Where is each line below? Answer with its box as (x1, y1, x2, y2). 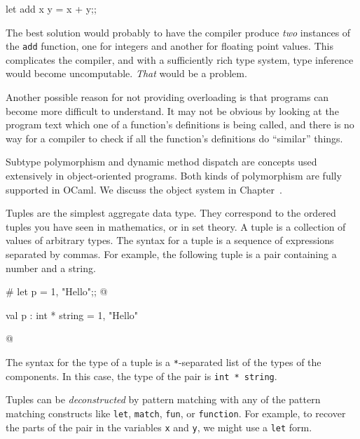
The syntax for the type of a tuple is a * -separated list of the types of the (6, 354, 321, 369)
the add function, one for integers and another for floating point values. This (6, 39, 333, 53)
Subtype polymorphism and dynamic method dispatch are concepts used (6, 154, 317, 169)
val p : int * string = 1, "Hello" (6, 307, 139, 322)
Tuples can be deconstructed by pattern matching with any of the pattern (6, 392, 321, 407)
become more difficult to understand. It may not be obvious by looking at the (6, 103, 339, 118)
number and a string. (6, 260, 96, 275)
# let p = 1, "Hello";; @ (6, 284, 108, 299)
